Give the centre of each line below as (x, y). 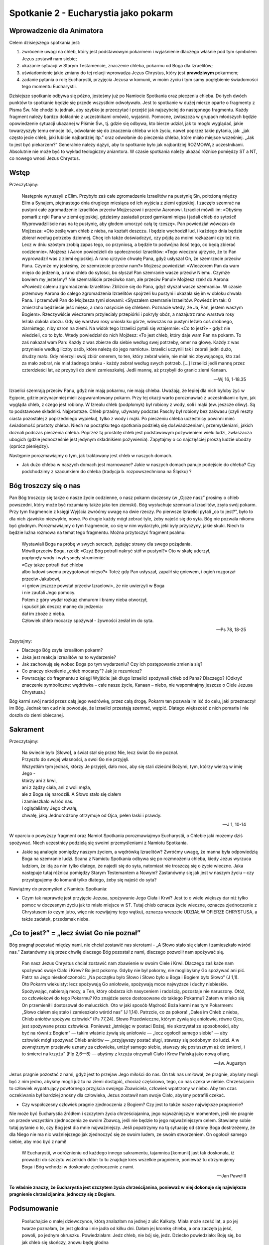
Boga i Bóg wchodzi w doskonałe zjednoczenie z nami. (78, 1167)
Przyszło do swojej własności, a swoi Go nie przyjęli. (75, 759)
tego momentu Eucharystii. (49, 87)
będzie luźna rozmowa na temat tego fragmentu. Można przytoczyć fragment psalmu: (97, 532)
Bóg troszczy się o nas (45, 486)
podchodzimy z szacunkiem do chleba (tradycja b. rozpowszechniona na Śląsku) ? (107, 472)
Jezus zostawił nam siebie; (49, 59)
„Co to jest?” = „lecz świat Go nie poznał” (75, 933)
